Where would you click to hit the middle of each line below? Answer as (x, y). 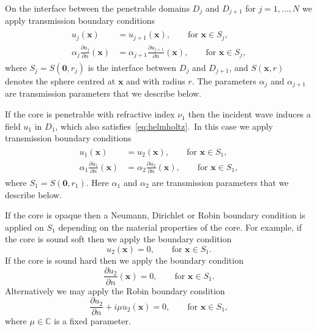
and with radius (156, 81)
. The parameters (224, 81)
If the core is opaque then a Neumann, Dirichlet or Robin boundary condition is (155, 215)
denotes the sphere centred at (60, 81)
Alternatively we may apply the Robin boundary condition (115, 290)
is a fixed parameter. (92, 321)
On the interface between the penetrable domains (97, 8)
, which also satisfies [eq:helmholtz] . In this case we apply (164, 126)
